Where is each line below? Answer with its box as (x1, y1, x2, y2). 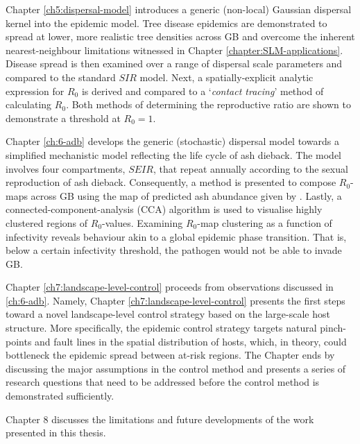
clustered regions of (6, 215, 88, 230)
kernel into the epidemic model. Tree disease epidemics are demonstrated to (6, 15, 327, 30)
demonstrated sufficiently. (6, 388, 114, 403)
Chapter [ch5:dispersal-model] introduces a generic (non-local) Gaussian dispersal (6, 2, 352, 16)
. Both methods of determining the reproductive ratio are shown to (66, 97, 351, 112)
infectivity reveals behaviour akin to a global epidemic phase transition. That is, (6, 229, 347, 244)
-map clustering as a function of (197, 215, 332, 230)
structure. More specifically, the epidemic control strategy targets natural (6, 321, 317, 335)
